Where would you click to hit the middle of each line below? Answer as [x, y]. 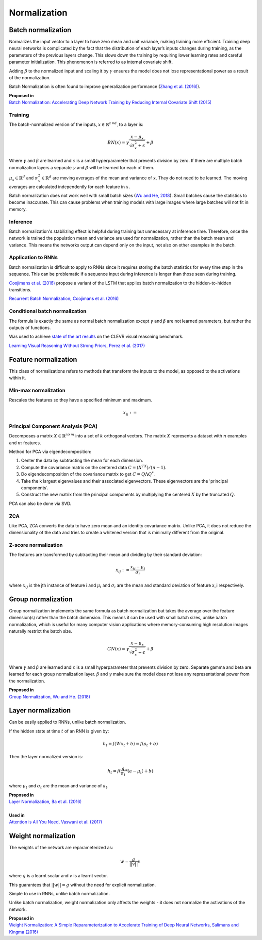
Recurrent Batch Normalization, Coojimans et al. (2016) [64, 298]
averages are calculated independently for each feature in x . [69, 187]
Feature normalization [43, 359]
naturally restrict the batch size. [41, 631]
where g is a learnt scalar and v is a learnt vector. [58, 876]
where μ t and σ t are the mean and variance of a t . [59, 786]
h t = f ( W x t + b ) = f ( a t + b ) [130, 744]
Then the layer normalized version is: [46, 756]
